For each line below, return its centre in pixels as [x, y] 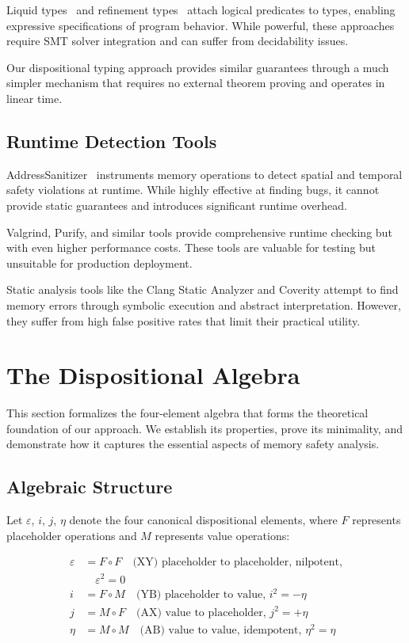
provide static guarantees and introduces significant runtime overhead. [177, 205]
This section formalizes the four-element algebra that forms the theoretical [187, 413]
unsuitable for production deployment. [99, 263]
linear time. [34, 98]
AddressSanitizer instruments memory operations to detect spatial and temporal [204, 174]
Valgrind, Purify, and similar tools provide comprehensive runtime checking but [199, 232]
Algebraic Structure [90, 487]
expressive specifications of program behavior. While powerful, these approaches [201, 25]
